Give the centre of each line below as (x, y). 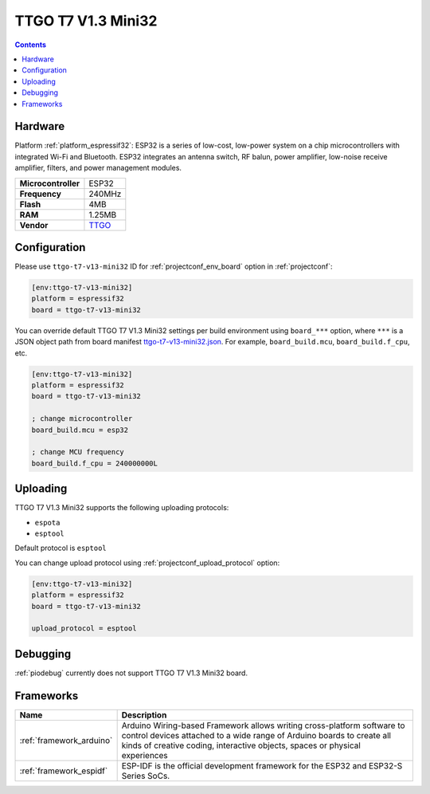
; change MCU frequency (78, 452)
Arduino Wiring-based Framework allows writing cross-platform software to (263, 725)
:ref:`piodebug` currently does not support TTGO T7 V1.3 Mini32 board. (131, 673)
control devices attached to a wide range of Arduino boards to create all (256, 735)
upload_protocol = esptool (84, 629)
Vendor (34, 225)
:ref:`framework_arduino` (66, 740)
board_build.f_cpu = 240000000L (95, 463)
